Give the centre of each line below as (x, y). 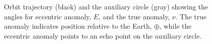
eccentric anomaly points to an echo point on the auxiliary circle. (103, 35)
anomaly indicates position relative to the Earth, (78, 26)
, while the (175, 26)
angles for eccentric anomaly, (48, 16)
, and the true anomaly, (134, 16)
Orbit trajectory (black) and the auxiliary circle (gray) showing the (106, 6)
